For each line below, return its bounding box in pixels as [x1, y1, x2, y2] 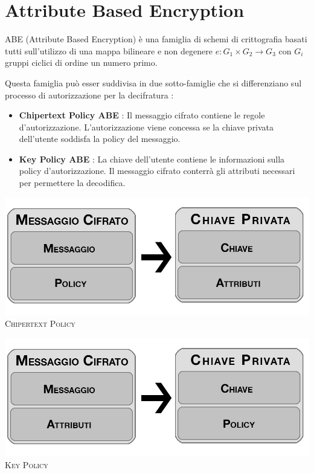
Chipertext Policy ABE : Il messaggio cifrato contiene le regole [19, 109, 265, 121]
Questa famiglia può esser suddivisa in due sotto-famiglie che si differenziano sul [5, 76, 302, 89]
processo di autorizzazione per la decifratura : [5, 88, 174, 101]
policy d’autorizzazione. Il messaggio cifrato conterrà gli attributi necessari [19, 164, 295, 177]
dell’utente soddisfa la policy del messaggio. [19, 132, 181, 145]
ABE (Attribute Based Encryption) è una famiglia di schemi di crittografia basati [5, 33, 307, 45]
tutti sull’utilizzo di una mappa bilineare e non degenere [5, 44, 213, 57]
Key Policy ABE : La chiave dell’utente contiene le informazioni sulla [19, 152, 285, 165]
